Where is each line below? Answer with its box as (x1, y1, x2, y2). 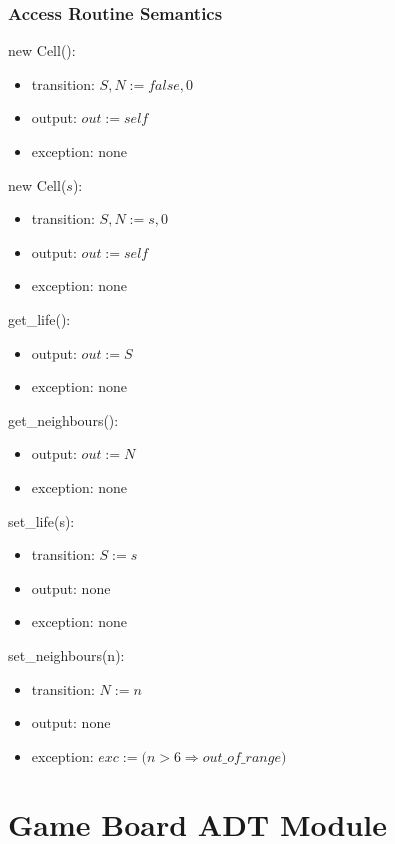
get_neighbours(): (8, 409, 119, 430)
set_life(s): (8, 510, 75, 531)
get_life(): (8, 308, 71, 329)
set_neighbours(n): (8, 644, 125, 665)
